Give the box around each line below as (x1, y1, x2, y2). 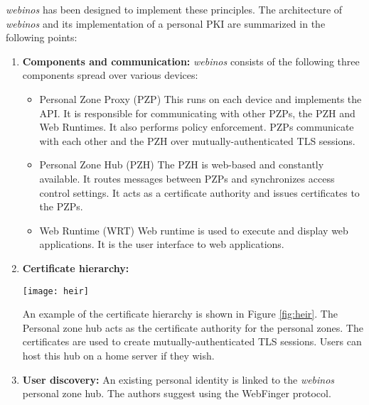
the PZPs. (39, 199, 83, 214)
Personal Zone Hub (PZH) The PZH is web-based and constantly (39, 157, 324, 172)
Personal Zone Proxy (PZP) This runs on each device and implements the (39, 91, 362, 106)
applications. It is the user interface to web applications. (39, 237, 284, 252)
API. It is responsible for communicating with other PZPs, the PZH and (39, 105, 355, 120)
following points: (6, 30, 77, 45)
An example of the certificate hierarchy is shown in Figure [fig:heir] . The (22, 306, 338, 321)
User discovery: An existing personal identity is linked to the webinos (22, 372, 335, 387)
